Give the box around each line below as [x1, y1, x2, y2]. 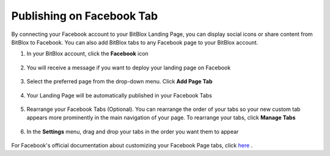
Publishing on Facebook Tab [11, 9, 158, 23]
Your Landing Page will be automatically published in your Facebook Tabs [26, 91, 212, 99]
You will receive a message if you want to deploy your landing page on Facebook [26, 64, 231, 71]
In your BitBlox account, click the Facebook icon [26, 50, 149, 57]
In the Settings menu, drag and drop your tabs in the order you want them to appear [26, 128, 239, 135]
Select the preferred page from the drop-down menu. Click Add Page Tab [26, 78, 213, 85]
